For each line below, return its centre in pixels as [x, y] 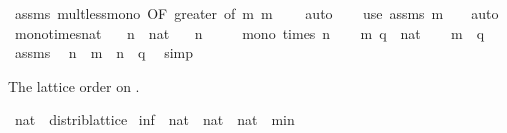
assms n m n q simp [104, 52]
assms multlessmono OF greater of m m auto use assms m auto [256, 13]
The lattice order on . [74, 85]
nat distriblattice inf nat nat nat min [154, 119]
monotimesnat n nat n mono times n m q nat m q [249, 32]
